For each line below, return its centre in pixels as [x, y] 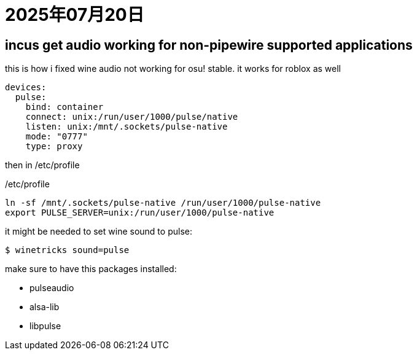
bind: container [64, 107]
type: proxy [54, 146]
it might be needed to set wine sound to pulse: [99, 232]
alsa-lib [45, 307]
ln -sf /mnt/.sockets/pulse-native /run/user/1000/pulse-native [163, 203]
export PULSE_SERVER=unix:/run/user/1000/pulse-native [140, 213]
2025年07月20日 [75, 15]
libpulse [45, 326]
